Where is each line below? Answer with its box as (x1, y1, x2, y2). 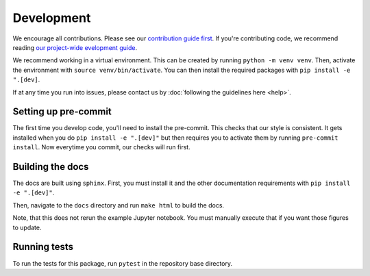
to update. (12, 223, 42, 231)
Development (12, 10, 91, 25)
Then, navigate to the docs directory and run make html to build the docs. (12, 201, 225, 209)
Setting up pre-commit (12, 106, 112, 118)
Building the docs (12, 161, 89, 173)
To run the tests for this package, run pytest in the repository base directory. (12, 259, 233, 267)
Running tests (12, 241, 74, 253)
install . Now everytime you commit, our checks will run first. (12, 143, 191, 151)
